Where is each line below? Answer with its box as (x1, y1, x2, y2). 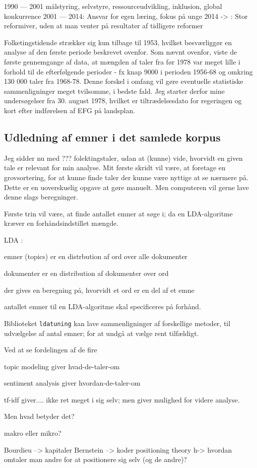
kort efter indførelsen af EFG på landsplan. (4, 105, 135, 115)
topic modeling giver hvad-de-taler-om (4, 361, 120, 371)
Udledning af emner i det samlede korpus (4, 129, 221, 144)
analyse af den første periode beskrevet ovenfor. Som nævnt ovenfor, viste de (4, 47, 237, 57)
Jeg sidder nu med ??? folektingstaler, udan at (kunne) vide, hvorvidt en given (4, 152, 243, 163)
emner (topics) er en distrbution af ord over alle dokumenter (4, 251, 188, 262)
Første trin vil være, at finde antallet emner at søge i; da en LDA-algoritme (4, 208, 233, 218)
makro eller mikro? (4, 428, 62, 438)
